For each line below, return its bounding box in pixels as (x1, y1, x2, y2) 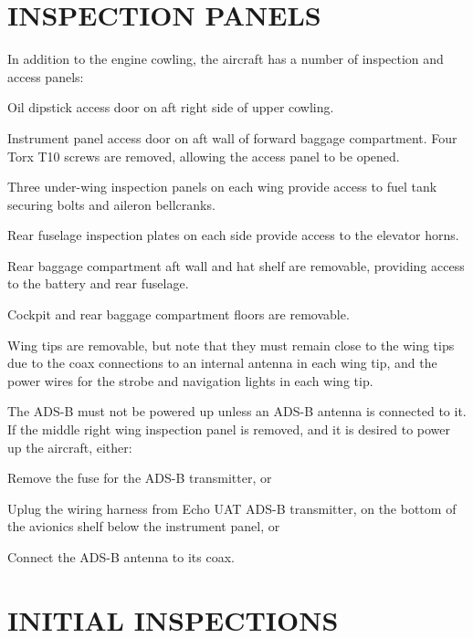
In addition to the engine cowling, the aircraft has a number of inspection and (7, 49, 444, 68)
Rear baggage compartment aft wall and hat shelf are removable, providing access (7, 256, 465, 275)
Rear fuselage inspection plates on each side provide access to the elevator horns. (7, 225, 459, 245)
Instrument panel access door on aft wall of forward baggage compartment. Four (7, 128, 457, 147)
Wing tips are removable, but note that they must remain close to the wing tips (7, 335, 455, 354)
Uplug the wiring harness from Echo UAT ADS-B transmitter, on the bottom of (7, 498, 457, 518)
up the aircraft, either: (7, 437, 132, 456)
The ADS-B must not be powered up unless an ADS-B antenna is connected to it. (7, 402, 467, 421)
